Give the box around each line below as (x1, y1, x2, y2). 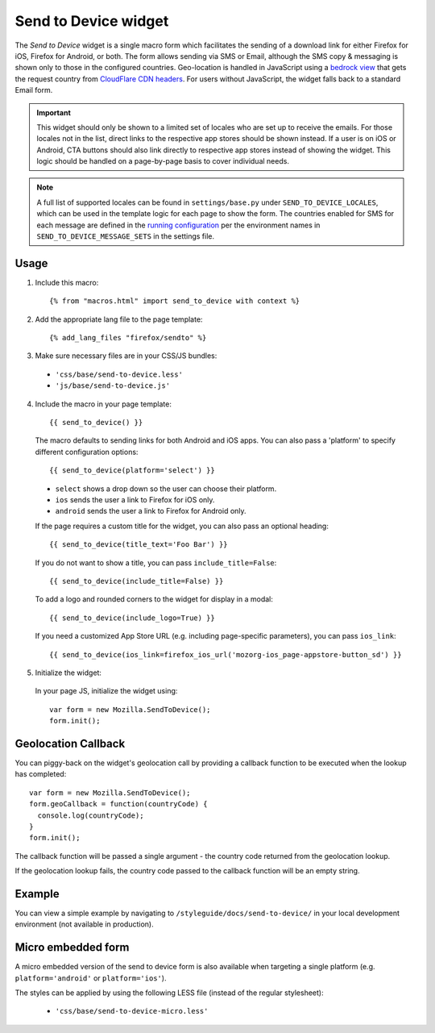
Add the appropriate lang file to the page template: (35, 314, 203, 324)
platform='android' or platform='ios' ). (14, 973, 167, 983)
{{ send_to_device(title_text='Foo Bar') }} (49, 540, 229, 549)
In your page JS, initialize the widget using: (35, 686, 178, 696)
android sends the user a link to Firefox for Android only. (55, 506, 246, 516)
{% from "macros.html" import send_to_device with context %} (49, 297, 300, 306)
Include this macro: (35, 277, 99, 287)
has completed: (14, 769, 67, 779)
